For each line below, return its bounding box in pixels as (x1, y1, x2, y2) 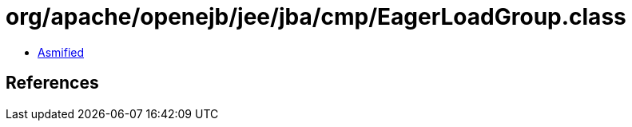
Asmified (38, 45, 85, 59)
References (6, 73, 99, 93)
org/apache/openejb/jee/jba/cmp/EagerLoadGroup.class (6, 3, 626, 30)
